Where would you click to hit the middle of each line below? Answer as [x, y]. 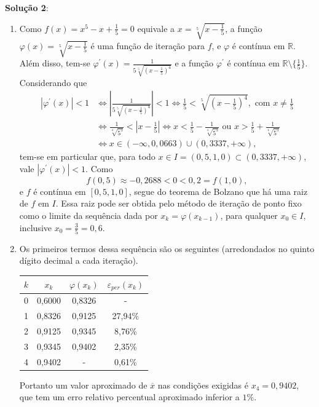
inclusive [35, 227]
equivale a [156, 28]
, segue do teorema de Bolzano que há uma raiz [218, 191]
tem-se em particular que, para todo [87, 156]
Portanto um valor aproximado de [83, 385]
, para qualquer [249, 215]
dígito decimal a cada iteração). [79, 260]
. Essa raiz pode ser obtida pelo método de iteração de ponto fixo [179, 203]
